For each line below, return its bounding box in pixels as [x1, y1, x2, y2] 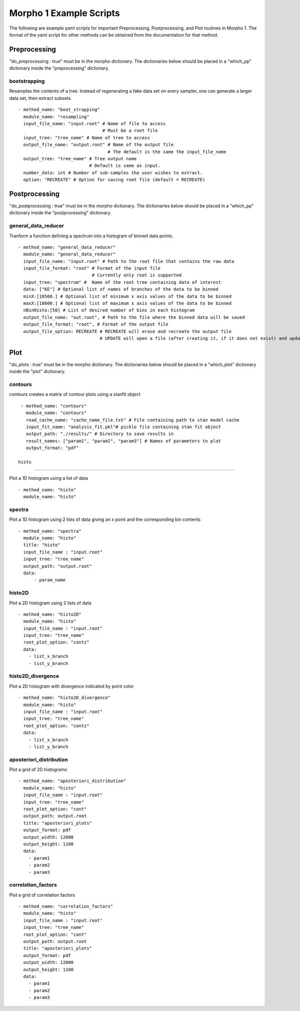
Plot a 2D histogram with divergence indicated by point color [9, 683, 134, 689]
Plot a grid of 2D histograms [9, 767, 67, 773]
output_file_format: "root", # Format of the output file [23, 321, 168, 327]
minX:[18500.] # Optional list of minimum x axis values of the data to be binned [23, 293, 232, 299]
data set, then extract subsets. [9, 95, 72, 101]
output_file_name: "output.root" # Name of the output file [23, 142, 174, 148]
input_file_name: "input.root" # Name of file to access [23, 121, 166, 126]
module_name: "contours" [25, 410, 87, 416]
